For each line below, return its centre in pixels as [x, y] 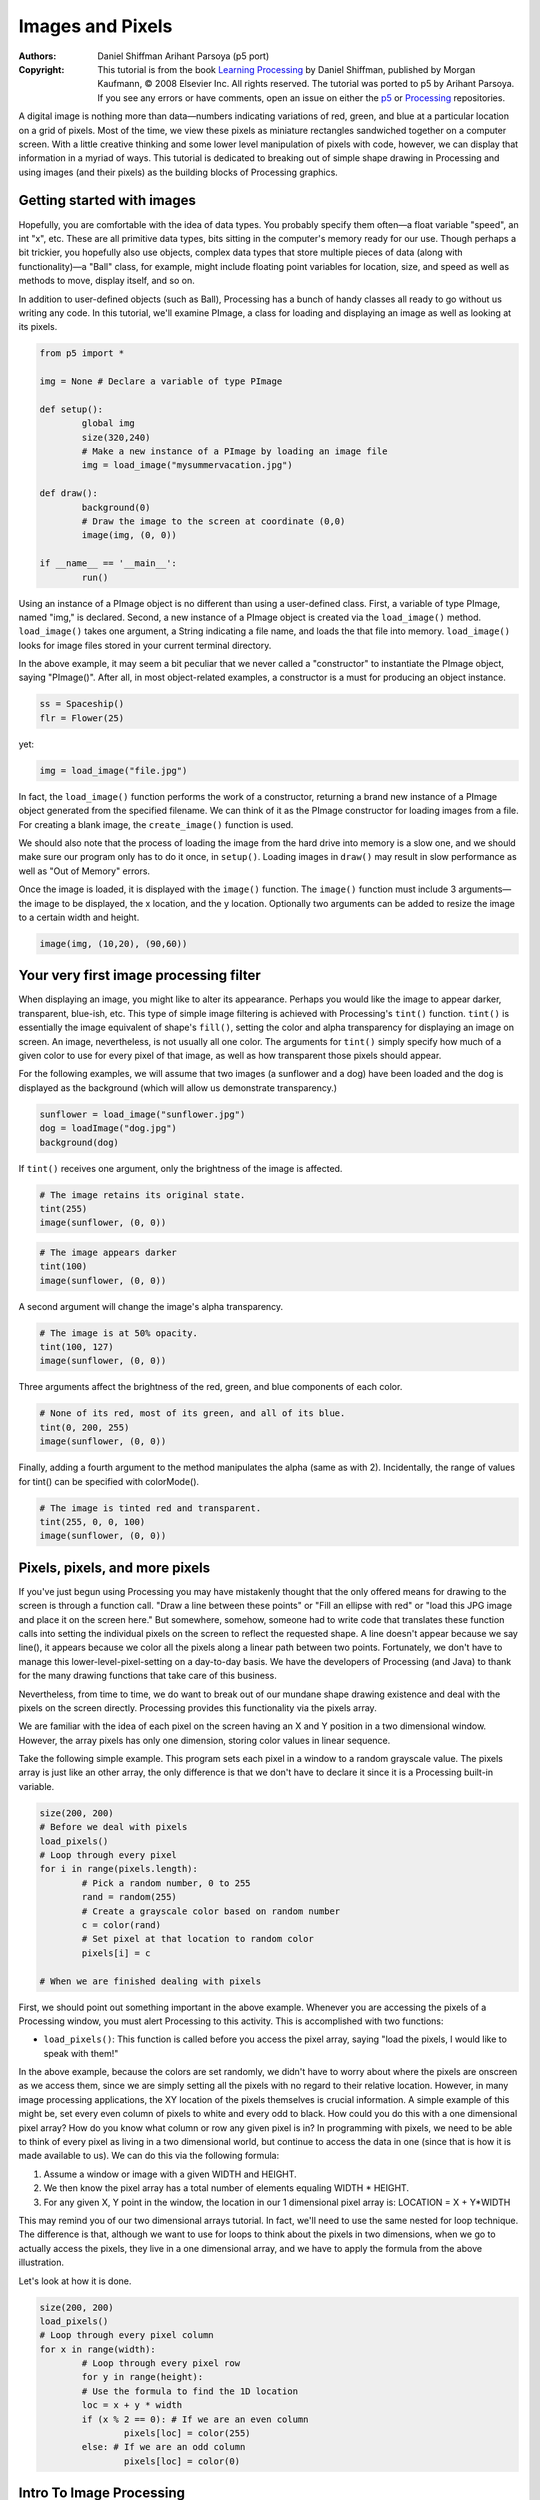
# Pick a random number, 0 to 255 [166, 1883]
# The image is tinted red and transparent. [150, 1508]
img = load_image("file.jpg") [113, 770]
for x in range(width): [98, 2349]
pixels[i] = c [116, 1953]
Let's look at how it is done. [75, 2281]
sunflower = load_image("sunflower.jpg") [142, 1114]
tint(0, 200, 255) [84, 1427]
